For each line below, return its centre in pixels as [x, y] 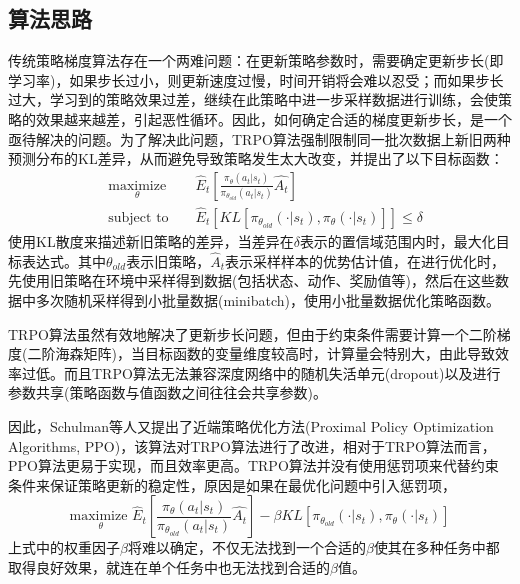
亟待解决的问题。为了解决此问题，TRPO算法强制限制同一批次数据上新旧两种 [259, 138]
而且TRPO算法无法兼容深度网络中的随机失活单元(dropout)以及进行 [282, 372]
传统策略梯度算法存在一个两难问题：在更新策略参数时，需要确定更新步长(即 [256, 60]
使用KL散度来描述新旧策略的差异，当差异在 [151, 241]
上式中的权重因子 [64, 547]
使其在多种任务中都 [436, 547]
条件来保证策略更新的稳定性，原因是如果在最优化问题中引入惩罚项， [232, 484]
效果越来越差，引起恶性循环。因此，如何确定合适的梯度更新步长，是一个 [273, 118]
